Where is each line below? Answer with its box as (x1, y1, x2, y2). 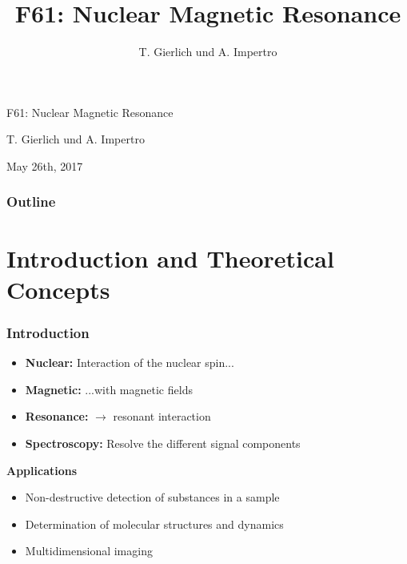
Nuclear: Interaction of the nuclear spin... (25, 354, 234, 371)
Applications (6, 461, 78, 478)
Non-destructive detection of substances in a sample (25, 489, 280, 506)
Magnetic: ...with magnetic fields (25, 381, 193, 397)
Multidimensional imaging (25, 542, 153, 559)
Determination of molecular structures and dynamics (25, 515, 284, 532)
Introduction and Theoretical (6, 241, 334, 274)
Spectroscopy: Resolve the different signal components (25, 434, 301, 451)
